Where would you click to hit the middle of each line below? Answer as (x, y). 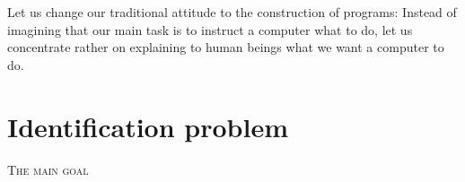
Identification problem (148, 126)
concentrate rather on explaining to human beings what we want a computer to (226, 47)
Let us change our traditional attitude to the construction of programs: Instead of (232, 12)
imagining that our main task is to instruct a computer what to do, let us (210, 29)
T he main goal (48, 169)
